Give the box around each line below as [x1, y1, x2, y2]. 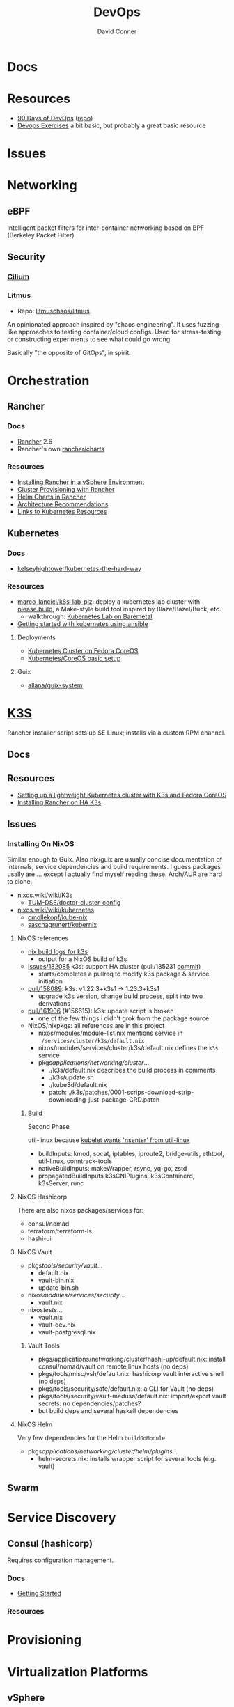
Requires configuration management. [7, 1556, 114, 1564]
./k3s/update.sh [48, 1073, 94, 1082]
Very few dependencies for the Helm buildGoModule [17, 1433, 166, 1442]
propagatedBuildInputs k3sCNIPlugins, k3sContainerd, [38, 1171, 195, 1180]
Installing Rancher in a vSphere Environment [17, 478, 145, 486]
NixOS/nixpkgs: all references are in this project [27, 1021, 165, 1029]
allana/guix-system [27, 680, 83, 689]
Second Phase [27, 1122, 70, 1130]
